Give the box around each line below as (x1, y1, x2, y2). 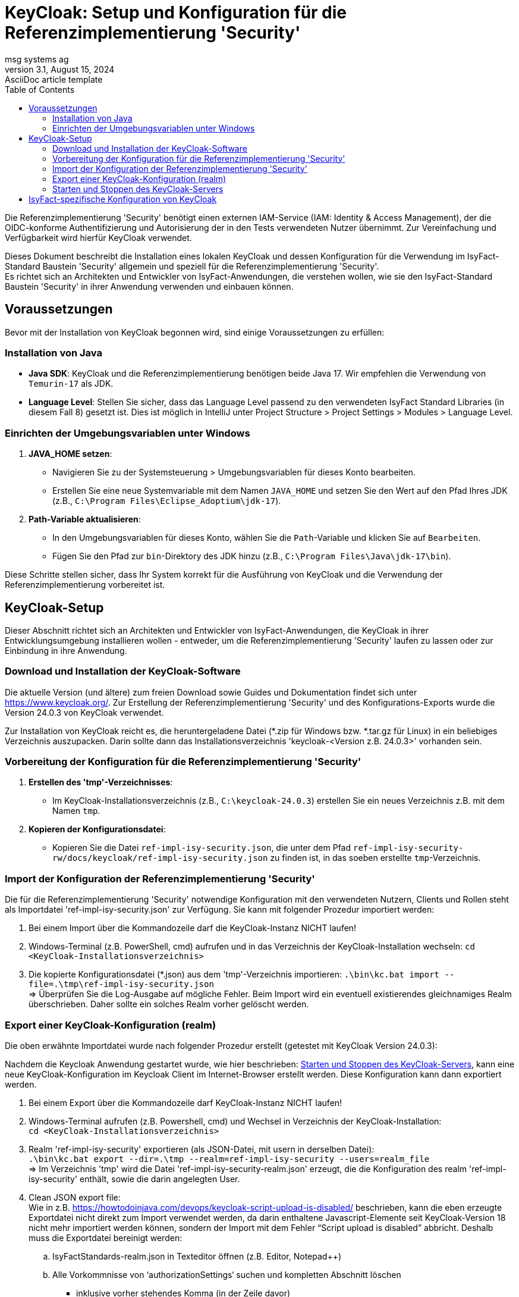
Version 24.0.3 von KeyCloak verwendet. (5, 707, 164, 718)
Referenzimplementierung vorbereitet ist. (5, 579, 165, 590)
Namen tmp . (52, 806, 100, 816)
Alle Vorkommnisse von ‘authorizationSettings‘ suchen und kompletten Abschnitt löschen (52, 1269, 401, 1280)
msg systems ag (5, 54, 69, 64)
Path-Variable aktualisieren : (29, 514, 141, 525)
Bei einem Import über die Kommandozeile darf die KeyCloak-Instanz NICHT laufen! (29, 923, 357, 933)
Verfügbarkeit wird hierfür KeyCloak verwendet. (5, 232, 192, 243)
